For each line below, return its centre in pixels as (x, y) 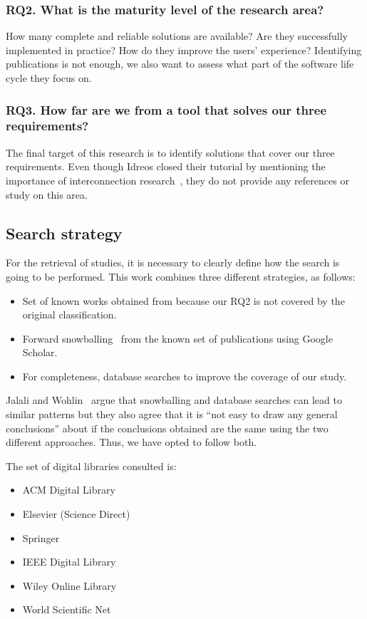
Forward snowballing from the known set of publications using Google (177, 338)
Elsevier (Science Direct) (76, 514)
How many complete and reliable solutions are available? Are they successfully (177, 36)
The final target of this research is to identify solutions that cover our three (170, 152)
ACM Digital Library (69, 490)
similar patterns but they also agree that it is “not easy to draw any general (172, 414)
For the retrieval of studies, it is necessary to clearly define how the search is (173, 262)
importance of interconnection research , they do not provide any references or (177, 180)
